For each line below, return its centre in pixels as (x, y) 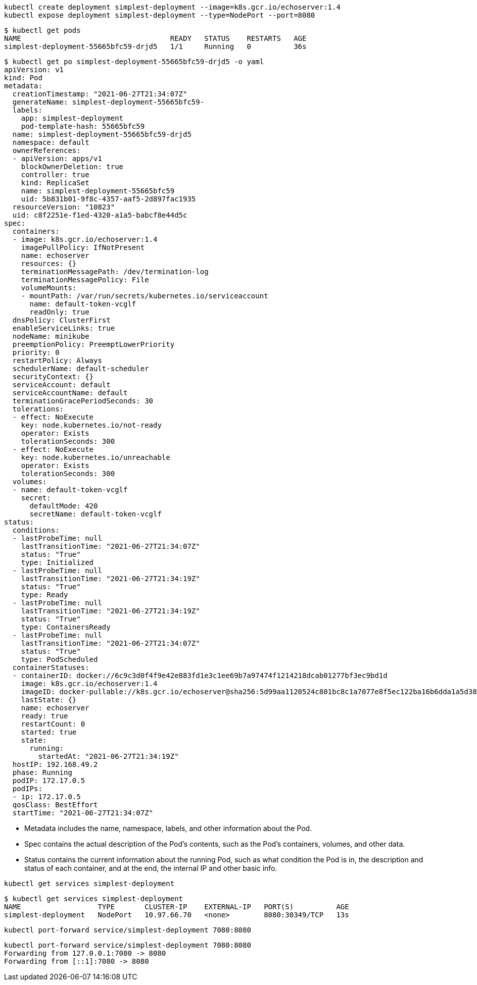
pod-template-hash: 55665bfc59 (83, 126)
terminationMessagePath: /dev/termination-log (115, 272)
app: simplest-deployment (72, 118)
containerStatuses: (51, 667)
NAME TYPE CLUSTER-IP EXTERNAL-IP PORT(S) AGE (177, 907)
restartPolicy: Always (57, 360)
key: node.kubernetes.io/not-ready (91, 425)
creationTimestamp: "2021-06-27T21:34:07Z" (100, 94)
